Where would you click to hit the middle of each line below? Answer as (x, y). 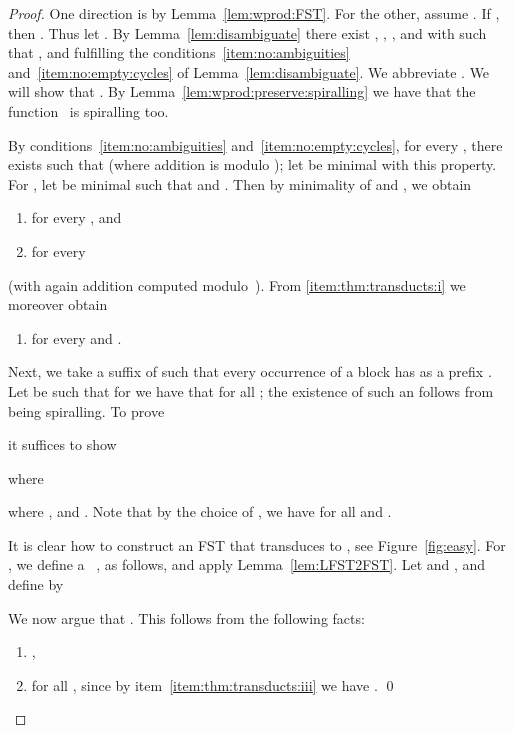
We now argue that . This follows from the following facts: (186, 617)
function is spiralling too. (88, 110)
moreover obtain (58, 304)
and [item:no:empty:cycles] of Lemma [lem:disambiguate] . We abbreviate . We (249, 71)
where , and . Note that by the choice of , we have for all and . (200, 511)
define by (36, 584)
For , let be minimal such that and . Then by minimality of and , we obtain (240, 183)
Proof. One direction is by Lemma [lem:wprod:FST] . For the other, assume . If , (254, 13)
